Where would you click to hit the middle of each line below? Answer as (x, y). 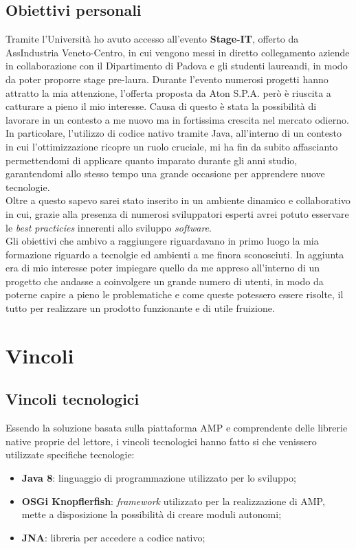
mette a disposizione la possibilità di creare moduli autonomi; (152, 514)
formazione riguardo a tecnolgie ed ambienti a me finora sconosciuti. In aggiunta (175, 254)
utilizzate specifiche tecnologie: (70, 455)
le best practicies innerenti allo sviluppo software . (109, 227)
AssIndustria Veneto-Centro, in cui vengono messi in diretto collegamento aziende (178, 52)
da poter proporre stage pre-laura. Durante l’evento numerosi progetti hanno (167, 79)
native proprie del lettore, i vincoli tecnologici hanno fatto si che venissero (161, 441)
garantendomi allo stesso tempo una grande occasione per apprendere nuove (165, 173)
